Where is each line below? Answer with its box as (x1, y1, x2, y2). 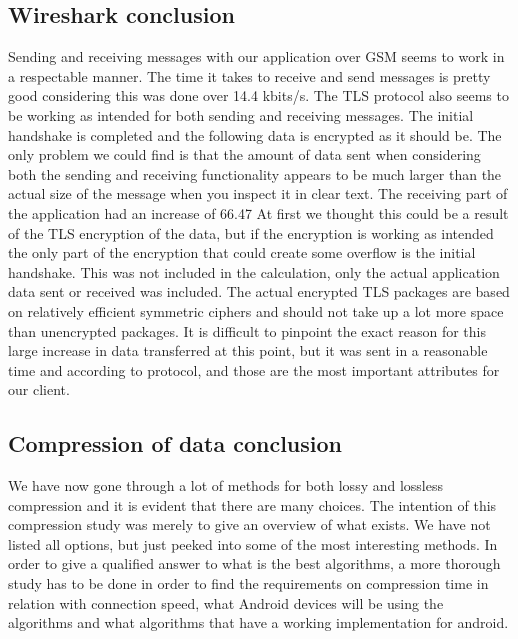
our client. (8, 379, 70, 400)
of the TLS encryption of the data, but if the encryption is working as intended (8, 222, 494, 243)
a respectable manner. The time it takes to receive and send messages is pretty (8, 65, 491, 86)
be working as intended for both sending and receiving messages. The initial (8, 104, 474, 125)
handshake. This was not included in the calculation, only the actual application (8, 261, 500, 282)
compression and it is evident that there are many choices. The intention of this (8, 494, 497, 515)
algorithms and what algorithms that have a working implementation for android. (8, 612, 509, 633)
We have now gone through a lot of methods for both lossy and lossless (8, 475, 443, 496)
